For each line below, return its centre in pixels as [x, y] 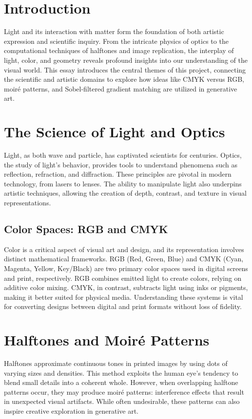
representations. [28, 202]
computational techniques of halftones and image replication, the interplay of [119, 50]
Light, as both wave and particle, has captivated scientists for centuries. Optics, [123, 155]
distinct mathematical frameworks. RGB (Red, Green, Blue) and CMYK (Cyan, [124, 259]
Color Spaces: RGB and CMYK [86, 228]
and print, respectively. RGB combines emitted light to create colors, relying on [123, 278]
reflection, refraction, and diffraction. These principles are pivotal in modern [118, 174]
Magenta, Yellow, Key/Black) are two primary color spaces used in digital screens [126, 268]
